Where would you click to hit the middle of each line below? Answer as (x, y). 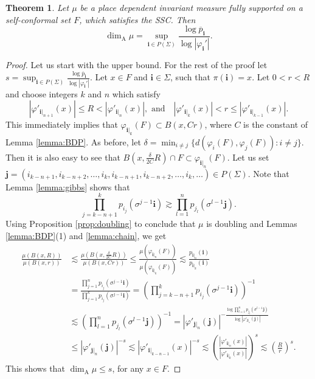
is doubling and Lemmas (252, 224)
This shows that (35, 368)
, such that (190, 77)
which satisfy (136, 93)
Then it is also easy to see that (63, 157)
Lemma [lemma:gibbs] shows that (68, 186)
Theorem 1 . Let (37, 7)
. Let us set (248, 157)
